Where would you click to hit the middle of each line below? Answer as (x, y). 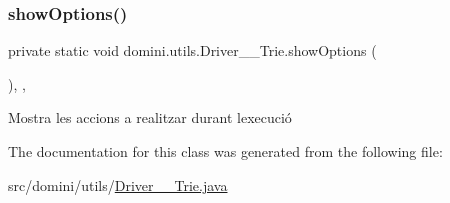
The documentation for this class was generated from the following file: (225, 151)
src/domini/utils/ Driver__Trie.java (118, 184)
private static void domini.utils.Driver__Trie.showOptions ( (192, 50)
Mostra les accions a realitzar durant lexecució (150, 117)
